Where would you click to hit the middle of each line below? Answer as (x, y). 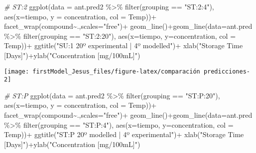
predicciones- (227, 71)
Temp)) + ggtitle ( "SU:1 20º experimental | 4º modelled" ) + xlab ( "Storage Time (124, 45)
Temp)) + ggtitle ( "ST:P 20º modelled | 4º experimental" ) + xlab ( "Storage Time (124, 134)
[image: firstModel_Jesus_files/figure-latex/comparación (102, 71)
